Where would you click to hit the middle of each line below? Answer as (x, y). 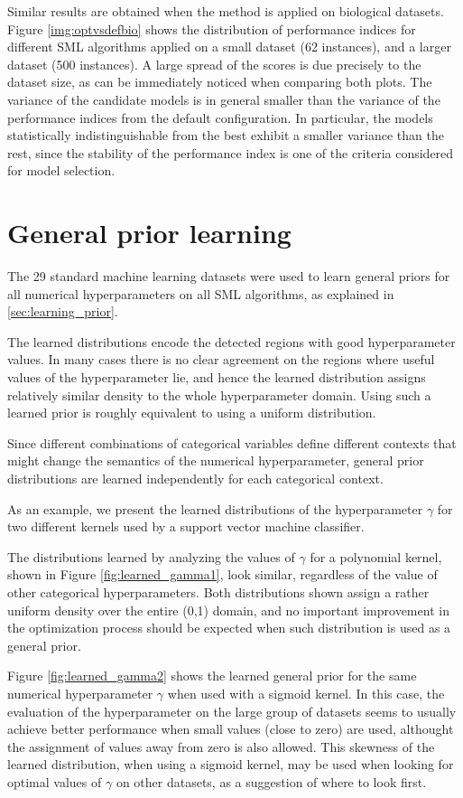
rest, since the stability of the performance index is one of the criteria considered (231, 152)
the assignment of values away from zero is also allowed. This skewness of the (221, 746)
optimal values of (55, 781)
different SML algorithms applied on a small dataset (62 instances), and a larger (229, 47)
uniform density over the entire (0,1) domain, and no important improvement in (228, 610)
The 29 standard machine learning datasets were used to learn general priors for (229, 276)
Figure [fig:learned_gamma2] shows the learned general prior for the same (212, 676)
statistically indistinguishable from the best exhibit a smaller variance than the (226, 135)
